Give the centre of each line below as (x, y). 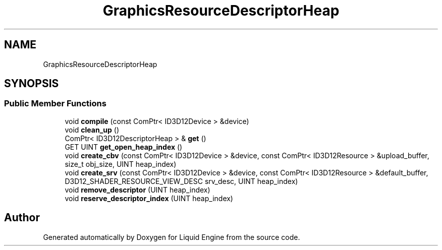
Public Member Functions (55, 104)
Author (22, 218)
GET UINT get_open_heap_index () (124, 147)
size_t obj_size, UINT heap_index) (121, 164)
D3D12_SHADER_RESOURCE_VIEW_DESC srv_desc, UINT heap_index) (181, 181)
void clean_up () (92, 130)
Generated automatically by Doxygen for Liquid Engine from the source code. (172, 237)
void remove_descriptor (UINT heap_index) (137, 190)
